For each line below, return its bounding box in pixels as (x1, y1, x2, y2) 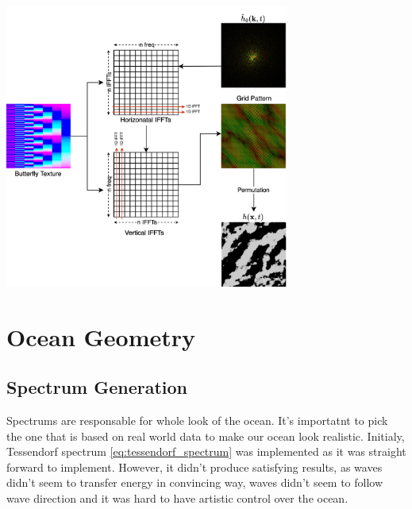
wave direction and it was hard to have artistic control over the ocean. (6, 489, 348, 506)
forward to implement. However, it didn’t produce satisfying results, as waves (6, 458, 383, 475)
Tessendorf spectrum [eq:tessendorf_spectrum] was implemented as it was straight (6, 443, 406, 460)
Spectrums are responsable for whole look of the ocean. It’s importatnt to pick (6, 411, 388, 428)
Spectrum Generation (6, 375, 188, 399)
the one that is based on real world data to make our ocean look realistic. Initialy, (6, 427, 405, 444)
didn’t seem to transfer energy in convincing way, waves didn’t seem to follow (6, 474, 383, 491)
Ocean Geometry (6, 320, 196, 353)
